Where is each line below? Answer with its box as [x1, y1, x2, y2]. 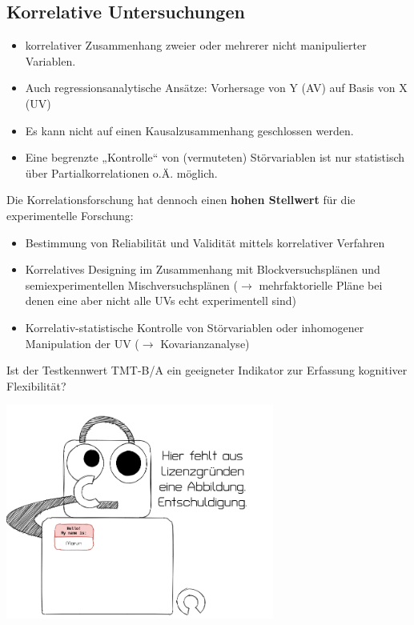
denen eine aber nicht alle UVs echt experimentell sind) [25, 292, 296, 309]
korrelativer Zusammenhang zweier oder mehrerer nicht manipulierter [25, 37, 367, 54]
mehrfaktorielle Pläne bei [259, 276, 383, 293]
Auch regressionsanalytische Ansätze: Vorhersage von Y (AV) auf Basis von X [25, 79, 408, 96]
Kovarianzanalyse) [160, 335, 250, 351]
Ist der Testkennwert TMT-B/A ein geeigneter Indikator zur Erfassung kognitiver [6, 362, 408, 379]
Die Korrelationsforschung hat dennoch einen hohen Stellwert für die [6, 191, 356, 208]
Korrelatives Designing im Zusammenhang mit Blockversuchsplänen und [25, 261, 380, 278]
